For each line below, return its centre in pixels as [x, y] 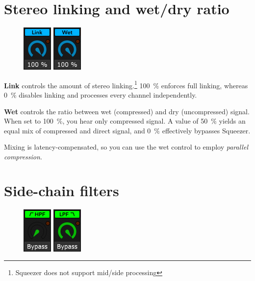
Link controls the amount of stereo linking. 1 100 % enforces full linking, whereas [126, 84]
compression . [23, 156]
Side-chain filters [62, 190]
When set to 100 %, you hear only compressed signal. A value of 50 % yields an [125, 121]
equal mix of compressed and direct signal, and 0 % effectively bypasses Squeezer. [127, 130]
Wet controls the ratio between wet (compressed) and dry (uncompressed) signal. [127, 111]
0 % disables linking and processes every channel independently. [101, 94]
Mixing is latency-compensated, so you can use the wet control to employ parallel [126, 147]
